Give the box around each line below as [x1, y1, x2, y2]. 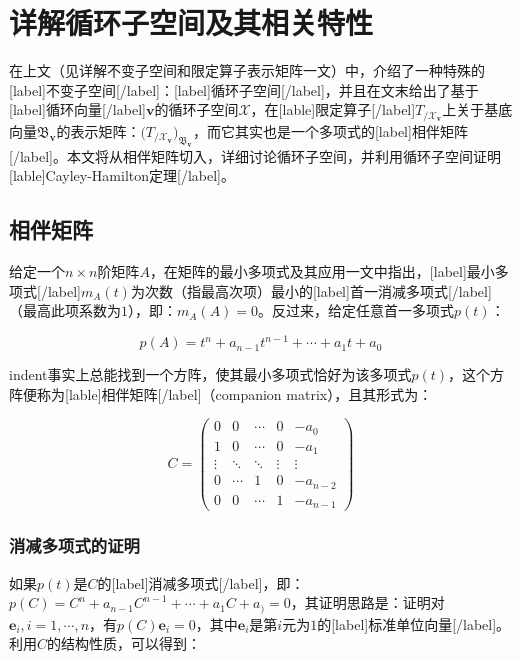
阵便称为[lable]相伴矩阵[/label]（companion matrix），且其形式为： [9, 383, 433, 404]
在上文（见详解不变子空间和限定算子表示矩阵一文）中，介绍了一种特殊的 [9, 60, 485, 81]
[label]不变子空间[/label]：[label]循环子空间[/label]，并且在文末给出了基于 [9, 79, 479, 100]
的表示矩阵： [56, 120, 141, 141]
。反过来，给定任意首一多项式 [258, 300, 455, 321]
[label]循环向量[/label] [9, 99, 146, 120]
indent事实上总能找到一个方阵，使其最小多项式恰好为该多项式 [9, 364, 412, 385]
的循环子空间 [154, 99, 239, 120]
